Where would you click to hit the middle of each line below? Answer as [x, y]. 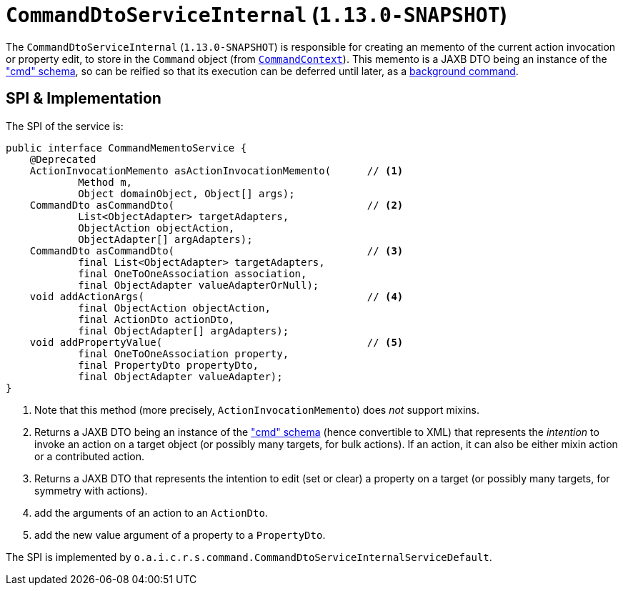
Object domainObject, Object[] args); [186, 193]
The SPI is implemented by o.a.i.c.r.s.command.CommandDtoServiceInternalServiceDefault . [249, 557]
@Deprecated [63, 159]
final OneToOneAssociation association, [193, 273]
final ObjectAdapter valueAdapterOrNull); [199, 285]
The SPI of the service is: [65, 126]
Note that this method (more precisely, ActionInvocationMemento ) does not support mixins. [257, 409]
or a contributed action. [89, 456]
